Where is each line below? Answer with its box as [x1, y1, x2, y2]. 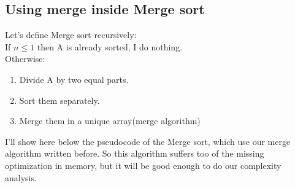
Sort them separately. [19, 93, 100, 106]
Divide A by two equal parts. [19, 72, 129, 85]
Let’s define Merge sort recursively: [5, 28, 137, 41]
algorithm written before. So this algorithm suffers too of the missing [5, 147, 264, 160]
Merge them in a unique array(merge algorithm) [19, 114, 201, 127]
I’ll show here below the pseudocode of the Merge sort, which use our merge [5, 135, 291, 147]
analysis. [5, 171, 37, 184]
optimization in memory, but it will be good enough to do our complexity [5, 159, 282, 171]
